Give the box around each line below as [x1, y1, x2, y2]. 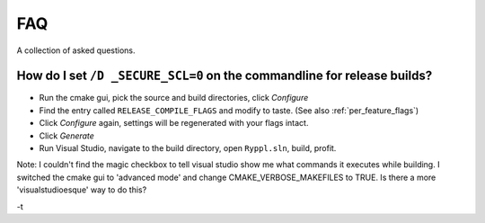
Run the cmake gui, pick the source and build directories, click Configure [39, 93, 309, 103]
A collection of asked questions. [16, 45, 136, 56]
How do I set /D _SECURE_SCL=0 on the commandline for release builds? [16, 68, 433, 84]
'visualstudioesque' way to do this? [16, 184, 147, 195]
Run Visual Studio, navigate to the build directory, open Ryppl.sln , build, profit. [39, 143, 337, 154]
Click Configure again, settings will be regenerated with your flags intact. [39, 118, 309, 129]
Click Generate [39, 130, 94, 141]
